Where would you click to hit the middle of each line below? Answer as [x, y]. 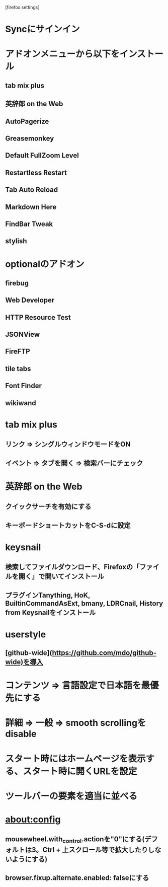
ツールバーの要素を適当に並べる [71, 796]
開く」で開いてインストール [61, 577]
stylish [16, 241]
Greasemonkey [30, 138]
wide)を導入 [24, 662]
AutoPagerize [27, 121]
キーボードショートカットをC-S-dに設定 [68, 525]
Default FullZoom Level [42, 156]
